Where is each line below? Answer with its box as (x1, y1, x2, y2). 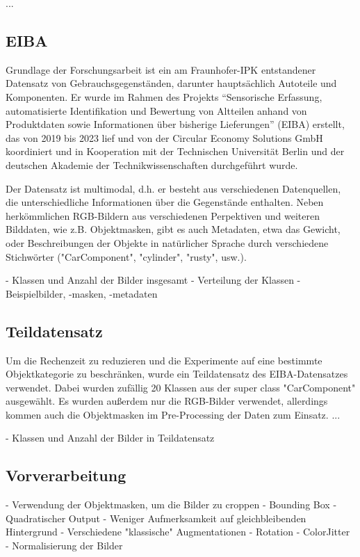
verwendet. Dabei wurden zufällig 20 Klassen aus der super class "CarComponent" (6, 380, 356, 394)
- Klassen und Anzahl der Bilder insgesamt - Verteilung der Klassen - (6, 273, 301, 287)
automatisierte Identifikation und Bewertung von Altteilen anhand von (6, 103, 307, 118)
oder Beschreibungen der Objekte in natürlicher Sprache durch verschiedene (6, 235, 329, 250)
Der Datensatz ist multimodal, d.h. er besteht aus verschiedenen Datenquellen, (6, 181, 341, 195)
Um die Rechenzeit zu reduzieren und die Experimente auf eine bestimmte (6, 353, 322, 367)
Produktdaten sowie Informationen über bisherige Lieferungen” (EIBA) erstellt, (6, 117, 345, 131)
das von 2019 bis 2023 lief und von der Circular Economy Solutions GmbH (6, 130, 323, 145)
